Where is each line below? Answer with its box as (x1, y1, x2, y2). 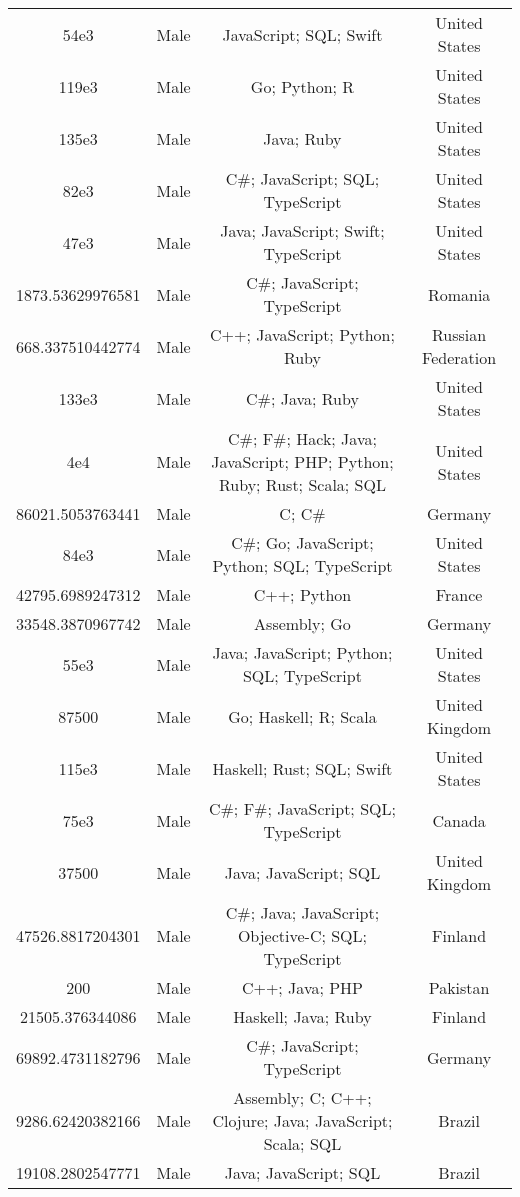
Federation (422, 346, 497, 369)
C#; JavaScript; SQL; (225, 167, 380, 190)
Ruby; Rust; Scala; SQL (218, 473, 386, 496)
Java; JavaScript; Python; (212, 641, 393, 664)
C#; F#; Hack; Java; (228, 427, 377, 450)
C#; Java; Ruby (246, 386, 359, 410)
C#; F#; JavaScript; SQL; (208, 797, 396, 820)
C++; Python (253, 583, 352, 606)
